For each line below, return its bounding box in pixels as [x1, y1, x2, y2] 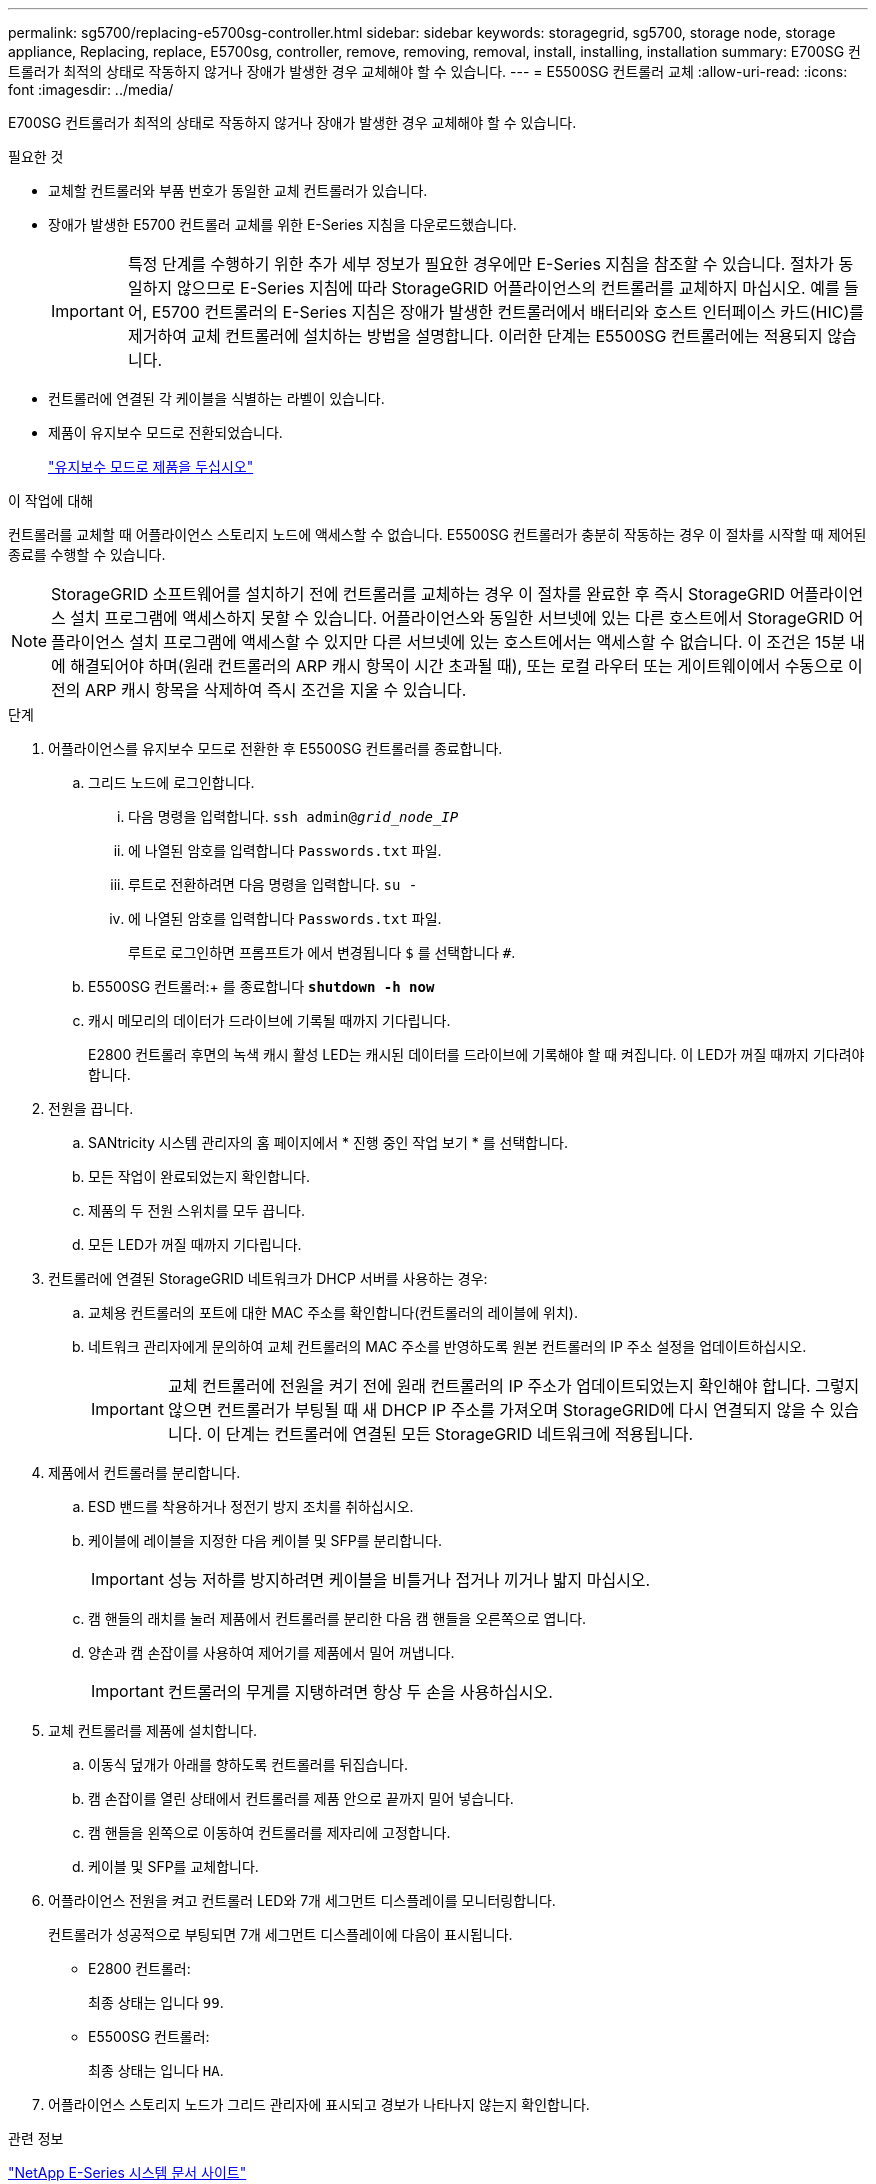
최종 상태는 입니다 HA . [88, 2062, 224, 2079]
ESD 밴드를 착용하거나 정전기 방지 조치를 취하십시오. [88, 1498, 414, 1515]
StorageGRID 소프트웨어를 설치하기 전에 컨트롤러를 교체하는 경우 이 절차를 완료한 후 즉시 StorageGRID [51, 584, 786, 604]
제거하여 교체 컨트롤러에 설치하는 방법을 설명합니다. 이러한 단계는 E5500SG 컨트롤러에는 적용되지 [127, 326, 823, 346]
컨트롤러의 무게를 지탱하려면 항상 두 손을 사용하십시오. [167, 1682, 553, 1702]
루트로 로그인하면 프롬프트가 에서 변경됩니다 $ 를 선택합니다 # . [128, 944, 516, 961]
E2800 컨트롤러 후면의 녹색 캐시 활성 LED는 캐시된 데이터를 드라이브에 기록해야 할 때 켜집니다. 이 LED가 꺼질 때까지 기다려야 [88, 1046, 865, 1063]
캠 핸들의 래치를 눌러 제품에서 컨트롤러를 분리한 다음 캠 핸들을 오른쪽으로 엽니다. [88, 1610, 587, 1627]
